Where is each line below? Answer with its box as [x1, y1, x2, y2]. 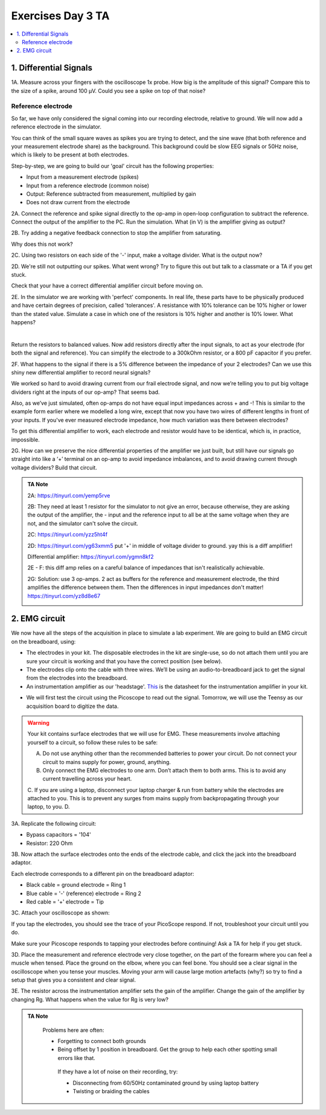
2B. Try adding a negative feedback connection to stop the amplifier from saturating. [11, 230, 222, 237]
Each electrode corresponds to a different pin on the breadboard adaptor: [11, 870, 194, 877]
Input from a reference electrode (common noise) [26, 182, 150, 189]
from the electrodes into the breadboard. [26, 674, 128, 682]
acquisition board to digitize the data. [26, 702, 119, 710]
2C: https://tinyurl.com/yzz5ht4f [27, 531, 108, 538]
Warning [27, 719, 50, 726]
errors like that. [57, 1054, 96, 1061]
